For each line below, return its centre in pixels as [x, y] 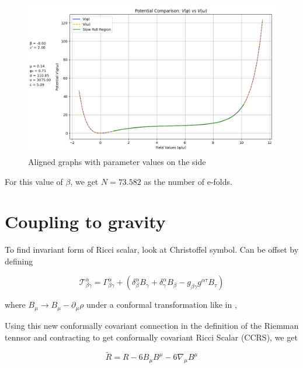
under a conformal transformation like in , [162, 305]
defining [19, 261]
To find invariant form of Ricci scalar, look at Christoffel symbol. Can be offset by [152, 250]
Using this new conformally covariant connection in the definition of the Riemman [152, 325]
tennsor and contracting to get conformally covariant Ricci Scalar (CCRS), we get [151, 337]
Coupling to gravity [85, 221]
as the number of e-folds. [188, 181]
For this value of [34, 181]
